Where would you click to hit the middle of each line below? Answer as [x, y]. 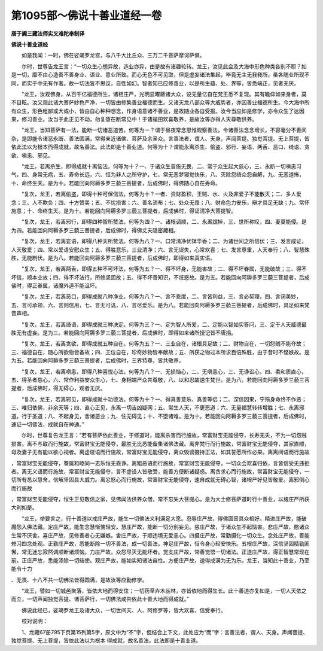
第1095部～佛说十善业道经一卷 [86, 16]
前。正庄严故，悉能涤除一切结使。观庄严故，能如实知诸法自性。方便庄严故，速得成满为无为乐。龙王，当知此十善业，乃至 [160, 560]
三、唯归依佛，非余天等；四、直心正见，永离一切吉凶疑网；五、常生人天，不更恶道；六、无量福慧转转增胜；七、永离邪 [158, 407]
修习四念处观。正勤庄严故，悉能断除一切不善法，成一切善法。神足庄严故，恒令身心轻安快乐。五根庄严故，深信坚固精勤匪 [160, 544]
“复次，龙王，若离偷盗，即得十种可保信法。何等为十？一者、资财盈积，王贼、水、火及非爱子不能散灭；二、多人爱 [161, 194]
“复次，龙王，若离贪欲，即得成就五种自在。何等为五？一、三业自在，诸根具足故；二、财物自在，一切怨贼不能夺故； [164, 343]
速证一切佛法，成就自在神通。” [48, 424]
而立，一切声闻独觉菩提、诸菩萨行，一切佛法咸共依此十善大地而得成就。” [100, 599]
